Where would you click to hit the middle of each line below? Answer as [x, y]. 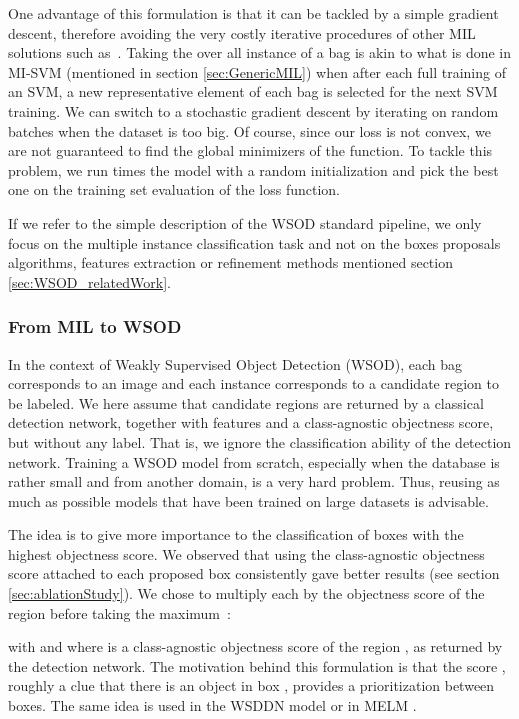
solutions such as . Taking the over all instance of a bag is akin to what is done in [260, 52]
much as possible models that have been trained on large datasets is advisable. [248, 500]
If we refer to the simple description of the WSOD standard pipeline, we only [245, 222]
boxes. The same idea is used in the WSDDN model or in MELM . [212, 705]
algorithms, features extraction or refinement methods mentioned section [230, 262]
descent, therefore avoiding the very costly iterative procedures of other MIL [242, 32]
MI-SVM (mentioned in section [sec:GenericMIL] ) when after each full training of [257, 71]
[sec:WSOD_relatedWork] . [89, 281]
